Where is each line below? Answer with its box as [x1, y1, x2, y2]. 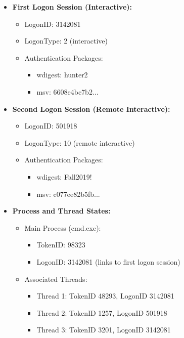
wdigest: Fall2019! [36, 171, 92, 182]
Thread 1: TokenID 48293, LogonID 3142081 [36, 290, 174, 301]
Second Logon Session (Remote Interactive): [12, 103, 170, 114]
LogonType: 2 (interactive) [24, 35, 108, 46]
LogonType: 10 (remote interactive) [24, 137, 135, 148]
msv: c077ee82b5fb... [36, 188, 100, 199]
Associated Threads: [24, 273, 87, 284]
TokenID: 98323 [36, 239, 85, 250]
